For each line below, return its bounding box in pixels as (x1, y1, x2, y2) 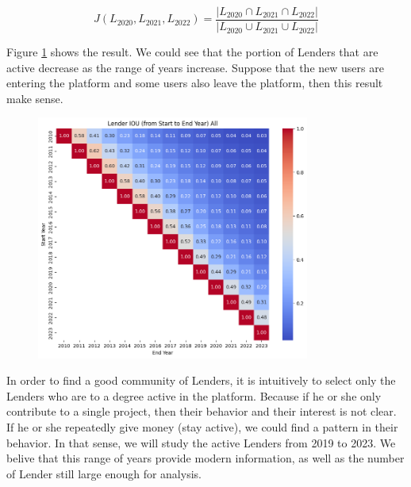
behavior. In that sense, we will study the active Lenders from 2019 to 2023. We (6, 434, 396, 451)
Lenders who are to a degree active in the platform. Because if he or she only (6, 387, 382, 404)
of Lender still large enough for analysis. (6, 465, 202, 481)
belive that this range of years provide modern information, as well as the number (6, 450, 405, 466)
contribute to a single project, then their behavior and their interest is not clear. (6, 403, 397, 420)
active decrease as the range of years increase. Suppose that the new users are (6, 59, 384, 75)
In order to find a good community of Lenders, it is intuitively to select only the (6, 372, 396, 389)
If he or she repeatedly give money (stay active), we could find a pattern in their (6, 419, 398, 435)
